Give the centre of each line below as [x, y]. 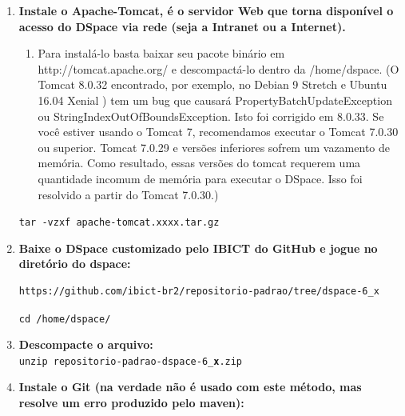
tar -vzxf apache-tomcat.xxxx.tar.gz [119, 223]
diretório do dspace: [75, 264]
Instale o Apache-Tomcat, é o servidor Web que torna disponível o [206, 10]
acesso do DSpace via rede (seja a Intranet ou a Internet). [182, 26]
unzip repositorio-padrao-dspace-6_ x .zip [131, 361]
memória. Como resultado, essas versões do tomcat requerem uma [199, 163]
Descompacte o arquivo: [86, 344]
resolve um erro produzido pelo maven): [131, 403]
